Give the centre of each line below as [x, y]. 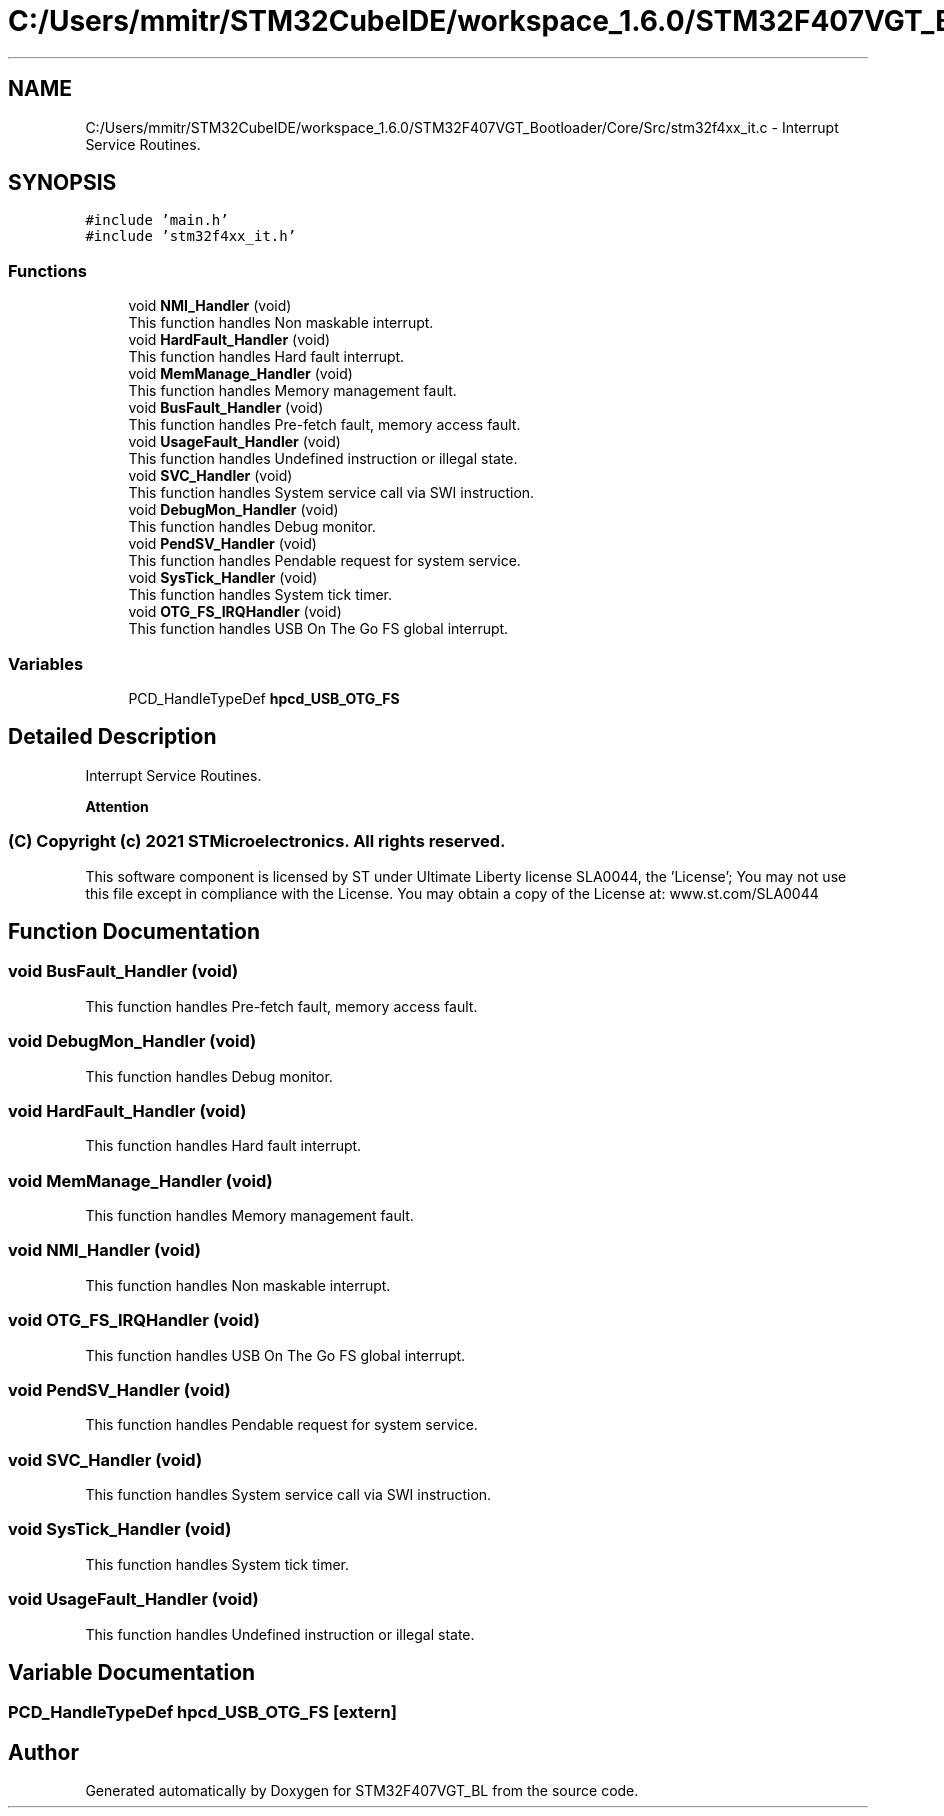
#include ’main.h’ [157, 220]
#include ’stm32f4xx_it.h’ [191, 236]
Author [43, 1752]
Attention [117, 806]
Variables [46, 663]
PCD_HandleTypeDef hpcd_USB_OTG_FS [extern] [202, 1712]
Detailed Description [112, 737]
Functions [47, 270]
